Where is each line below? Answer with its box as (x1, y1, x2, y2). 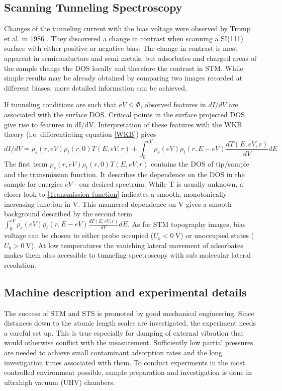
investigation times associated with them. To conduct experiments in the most (4, 357, 245, 367)
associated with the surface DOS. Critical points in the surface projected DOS (4, 109, 245, 119)
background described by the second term (4, 208, 132, 219)
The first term (4, 159, 48, 169)
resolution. (4, 259, 36, 270)
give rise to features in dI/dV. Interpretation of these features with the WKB (4, 119, 242, 129)
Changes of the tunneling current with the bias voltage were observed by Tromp (4, 23, 251, 34)
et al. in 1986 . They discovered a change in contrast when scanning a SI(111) (4, 33, 243, 43)
